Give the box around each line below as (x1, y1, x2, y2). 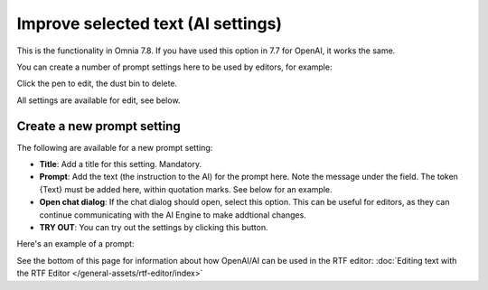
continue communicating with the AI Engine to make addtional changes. (39, 209, 306, 220)
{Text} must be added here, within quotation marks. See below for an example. (39, 183, 333, 194)
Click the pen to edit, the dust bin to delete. (16, 78, 178, 89)
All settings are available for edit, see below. (16, 95, 181, 106)
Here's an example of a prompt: (16, 239, 135, 249)
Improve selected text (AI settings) (16, 14, 283, 33)
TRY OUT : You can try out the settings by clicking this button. (39, 221, 268, 232)
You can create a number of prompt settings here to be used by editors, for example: (16, 61, 333, 72)
